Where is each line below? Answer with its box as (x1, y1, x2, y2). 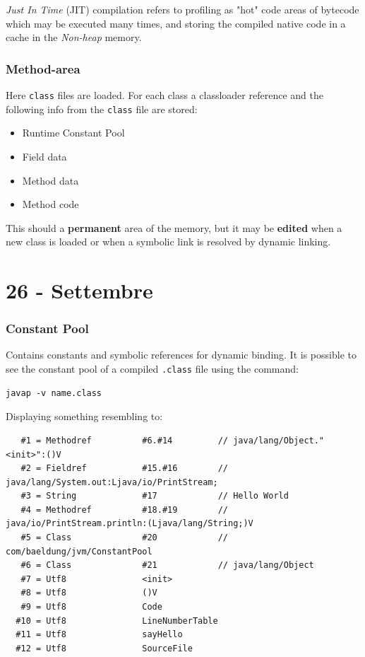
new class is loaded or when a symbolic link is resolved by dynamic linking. (6, 234, 331, 249)
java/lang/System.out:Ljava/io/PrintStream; (6, 477, 218, 487)
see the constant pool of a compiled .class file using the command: (6, 361, 299, 376)
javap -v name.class (6, 388, 102, 398)
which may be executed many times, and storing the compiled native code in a (6, 16, 346, 30)
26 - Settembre (6, 276, 153, 305)
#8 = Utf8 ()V (20, 588, 157, 598)
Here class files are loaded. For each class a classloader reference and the (6, 88, 323, 102)
